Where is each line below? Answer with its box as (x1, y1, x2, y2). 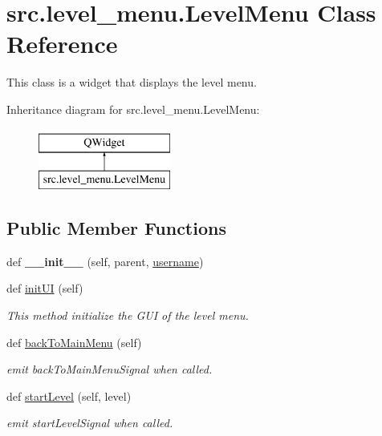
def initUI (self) (6, 280, 83, 297)
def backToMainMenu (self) (6, 333, 142, 350)
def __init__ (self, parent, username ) (6, 252, 204, 269)
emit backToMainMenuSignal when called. (6, 361, 213, 377)
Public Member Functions (6, 216, 226, 240)
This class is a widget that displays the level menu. (6, 74, 257, 91)
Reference (6, 27, 118, 60)
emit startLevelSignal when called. (6, 414, 173, 431)
